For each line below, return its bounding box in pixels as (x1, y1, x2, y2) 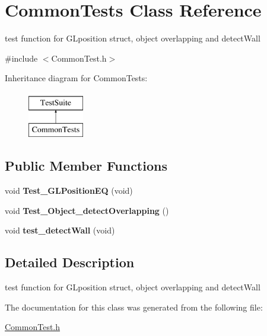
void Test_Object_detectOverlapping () (5, 204, 169, 216)
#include (5, 52, 38, 64)
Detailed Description (5, 253, 135, 271)
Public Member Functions (5, 156, 167, 175)
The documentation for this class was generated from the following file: (5, 300, 263, 313)
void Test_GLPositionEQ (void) (5, 184, 133, 197)
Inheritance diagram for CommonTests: (5, 72, 148, 84)
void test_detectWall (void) (5, 224, 115, 236)
